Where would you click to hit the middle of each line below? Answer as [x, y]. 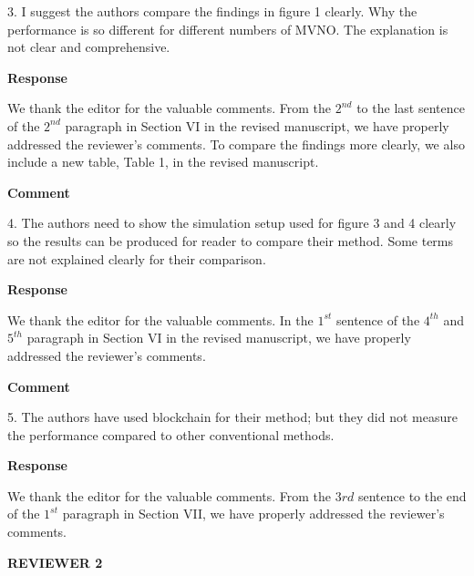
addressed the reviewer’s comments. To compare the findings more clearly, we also [236, 144]
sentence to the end [412, 495]
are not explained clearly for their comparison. [137, 258]
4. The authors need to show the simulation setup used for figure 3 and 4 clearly [232, 223]
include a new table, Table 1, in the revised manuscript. [163, 162]
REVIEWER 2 [55, 562]
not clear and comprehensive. [89, 47]
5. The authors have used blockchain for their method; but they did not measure [232, 417]
